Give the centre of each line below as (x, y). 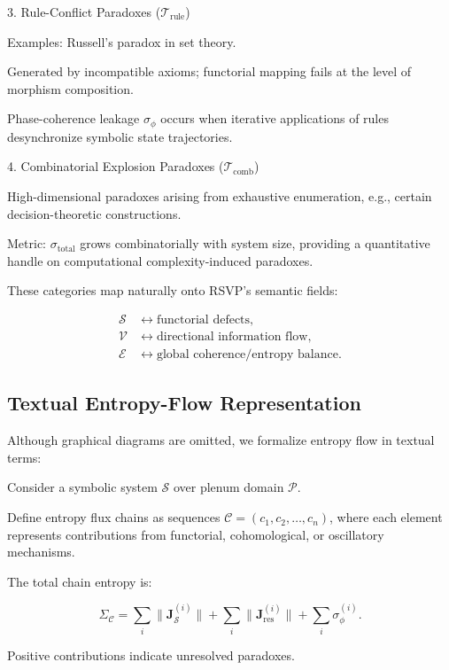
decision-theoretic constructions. (94, 213)
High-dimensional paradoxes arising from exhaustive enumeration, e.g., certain (220, 196)
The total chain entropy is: (80, 581)
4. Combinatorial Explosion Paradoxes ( (116, 166)
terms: (24, 457)
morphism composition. (70, 88)
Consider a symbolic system (82, 487)
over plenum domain (228, 487)
